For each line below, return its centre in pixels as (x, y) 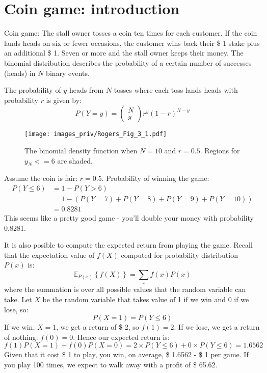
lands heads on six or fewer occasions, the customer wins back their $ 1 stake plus (132, 43)
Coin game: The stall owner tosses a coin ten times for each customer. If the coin (131, 33)
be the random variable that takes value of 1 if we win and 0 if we (146, 299)
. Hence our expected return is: (121, 337)
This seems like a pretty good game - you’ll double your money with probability (129, 218)
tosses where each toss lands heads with (176, 90)
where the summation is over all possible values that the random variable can (125, 289)
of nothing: (21, 337)
